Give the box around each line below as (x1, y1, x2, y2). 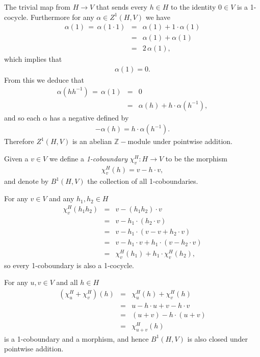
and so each (4, 112, 41, 123)
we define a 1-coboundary (49, 153, 127, 163)
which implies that (4, 54, 62, 64)
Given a (4, 153, 29, 163)
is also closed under (187, 333, 248, 344)
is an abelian (72, 136, 112, 147)
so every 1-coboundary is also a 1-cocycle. (4, 259, 134, 270)
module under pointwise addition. (127, 136, 233, 147)
